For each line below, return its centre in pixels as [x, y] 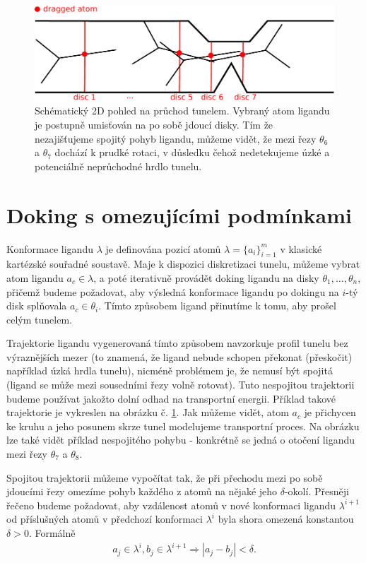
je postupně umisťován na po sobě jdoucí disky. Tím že [154, 125]
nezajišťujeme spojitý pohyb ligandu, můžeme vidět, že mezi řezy [176, 138]
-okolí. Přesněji [317, 491]
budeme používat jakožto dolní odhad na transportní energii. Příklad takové [171, 398]
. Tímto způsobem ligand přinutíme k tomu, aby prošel [217, 306]
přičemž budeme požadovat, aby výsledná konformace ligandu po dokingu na [173, 291]
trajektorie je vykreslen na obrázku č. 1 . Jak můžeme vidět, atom [148, 412]
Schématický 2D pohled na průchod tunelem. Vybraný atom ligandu [182, 111]
